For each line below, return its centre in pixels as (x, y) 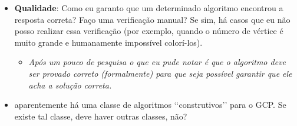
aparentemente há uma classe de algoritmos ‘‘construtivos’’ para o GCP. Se (150, 105)
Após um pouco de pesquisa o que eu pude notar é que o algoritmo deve (157, 62)
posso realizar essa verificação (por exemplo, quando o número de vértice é (149, 31)
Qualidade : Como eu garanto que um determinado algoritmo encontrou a (149, 8)
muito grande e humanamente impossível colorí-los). (108, 42)
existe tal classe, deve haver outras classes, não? (101, 116)
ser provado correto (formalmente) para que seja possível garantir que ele (160, 73)
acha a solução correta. (70, 85)
